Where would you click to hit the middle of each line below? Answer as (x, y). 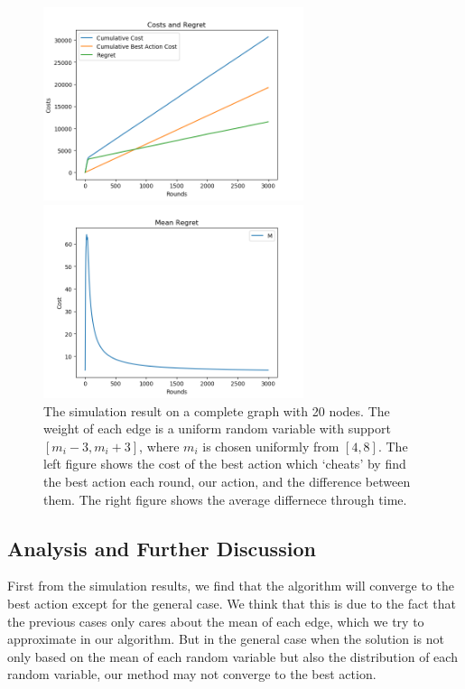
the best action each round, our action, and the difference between (227, 481)
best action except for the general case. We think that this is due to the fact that (232, 603)
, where (159, 446)
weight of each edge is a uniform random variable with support (217, 428)
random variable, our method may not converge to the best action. (192, 674)
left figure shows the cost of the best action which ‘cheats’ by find (225, 464)
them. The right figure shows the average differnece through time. (225, 499)
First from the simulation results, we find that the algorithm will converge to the (231, 586)
